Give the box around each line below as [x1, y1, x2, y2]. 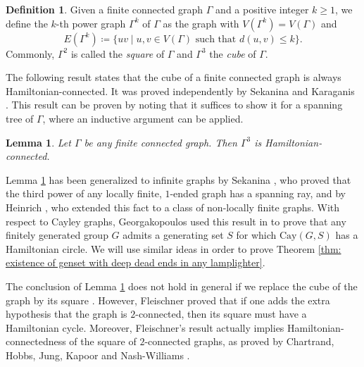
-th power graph [56, 15, 126, 30]
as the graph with [163, 15, 239, 30]
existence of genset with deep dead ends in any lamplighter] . [6, 255, 265, 270]
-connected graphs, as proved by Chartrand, [144, 334, 334, 349]
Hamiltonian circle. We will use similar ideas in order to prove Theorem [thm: [6, 241, 341, 256]
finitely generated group [6, 228, 108, 242]
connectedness [6, 334, 66, 349]
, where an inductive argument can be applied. [42, 111, 244, 125]
